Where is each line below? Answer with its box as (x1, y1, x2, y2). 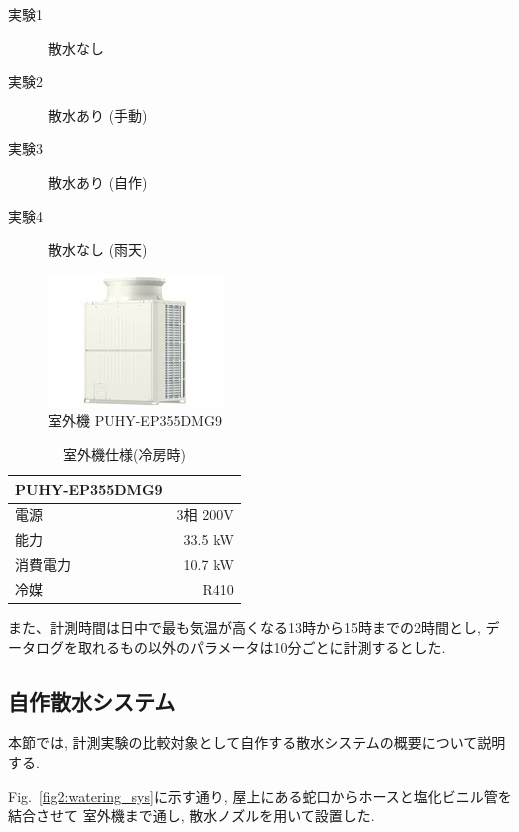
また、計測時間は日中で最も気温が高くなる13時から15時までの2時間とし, (8, 617, 481, 637)
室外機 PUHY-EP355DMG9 (48, 410, 222, 431)
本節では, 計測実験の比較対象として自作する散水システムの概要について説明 (8, 732, 506, 753)
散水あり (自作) (48, 171, 148, 192)
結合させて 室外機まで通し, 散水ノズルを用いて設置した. (8, 805, 375, 826)
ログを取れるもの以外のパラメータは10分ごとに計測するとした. (35, 636, 446, 657)
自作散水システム (8, 685, 176, 716)
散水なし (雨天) (48, 239, 148, 260)
